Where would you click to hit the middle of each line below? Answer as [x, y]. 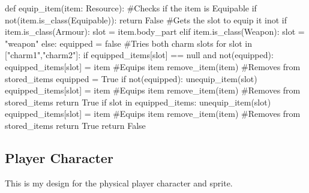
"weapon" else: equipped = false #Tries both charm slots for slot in [128, 43]
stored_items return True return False [75, 125]
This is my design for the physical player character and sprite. [119, 183]
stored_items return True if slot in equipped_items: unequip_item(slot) [138, 102]
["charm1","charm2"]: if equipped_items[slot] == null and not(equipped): [139, 55]
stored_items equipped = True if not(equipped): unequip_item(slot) [131, 78]
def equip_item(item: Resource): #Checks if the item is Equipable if [131, 8]
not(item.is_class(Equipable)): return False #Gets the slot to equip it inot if [146, 19]
